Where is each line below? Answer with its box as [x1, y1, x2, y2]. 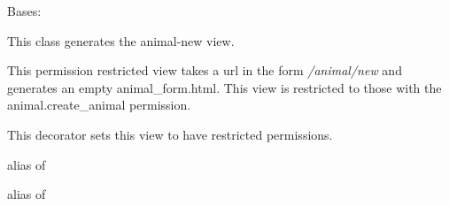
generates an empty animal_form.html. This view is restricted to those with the [7, 78, 442, 96]
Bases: [7, 2, 42, 19]
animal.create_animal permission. [7, 95, 191, 114]
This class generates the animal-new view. [7, 31, 235, 50]
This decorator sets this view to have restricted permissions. [7, 125, 333, 143]
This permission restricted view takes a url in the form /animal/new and [7, 61, 402, 80]
